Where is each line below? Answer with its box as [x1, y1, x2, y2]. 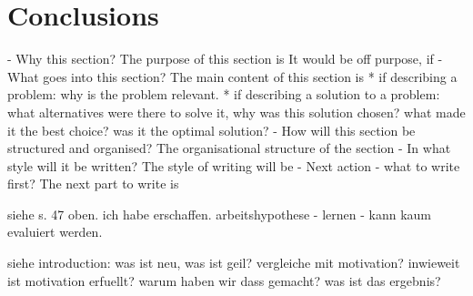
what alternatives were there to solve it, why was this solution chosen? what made [7, 102, 466, 121]
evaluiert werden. [7, 222, 103, 241]
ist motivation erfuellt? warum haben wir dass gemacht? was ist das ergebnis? [7, 270, 441, 290]
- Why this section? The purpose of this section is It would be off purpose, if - [7, 49, 443, 68]
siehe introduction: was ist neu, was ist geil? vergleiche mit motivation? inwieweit [7, 253, 460, 272]
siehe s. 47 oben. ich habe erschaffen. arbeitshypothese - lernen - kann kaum [7, 204, 431, 223]
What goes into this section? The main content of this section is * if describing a [7, 66, 458, 86]
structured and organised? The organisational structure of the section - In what [7, 138, 451, 158]
